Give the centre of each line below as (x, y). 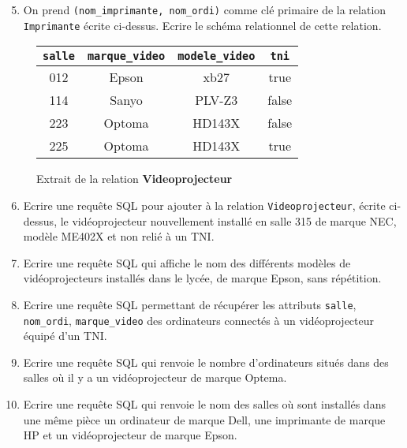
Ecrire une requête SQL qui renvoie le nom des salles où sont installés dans (204, 404)
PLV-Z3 (217, 100)
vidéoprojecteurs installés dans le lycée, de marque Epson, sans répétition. (202, 278)
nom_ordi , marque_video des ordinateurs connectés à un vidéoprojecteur (198, 320)
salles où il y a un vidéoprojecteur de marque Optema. (155, 377)
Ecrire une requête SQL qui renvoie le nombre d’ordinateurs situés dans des (206, 362)
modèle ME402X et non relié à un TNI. (119, 236)
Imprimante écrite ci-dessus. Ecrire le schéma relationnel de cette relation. (202, 25)
